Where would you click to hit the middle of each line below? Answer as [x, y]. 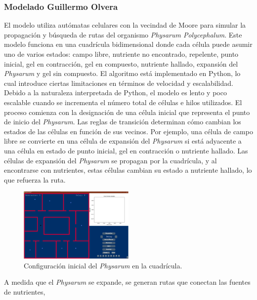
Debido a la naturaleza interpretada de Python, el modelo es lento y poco [115, 93]
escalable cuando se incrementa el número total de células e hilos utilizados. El [123, 102]
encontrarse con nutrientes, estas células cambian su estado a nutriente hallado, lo [128, 170]
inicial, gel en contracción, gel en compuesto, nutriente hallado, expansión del [121, 63]
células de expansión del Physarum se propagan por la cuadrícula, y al [110, 160]
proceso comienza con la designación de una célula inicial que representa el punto [127, 112]
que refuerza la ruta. [35, 179]
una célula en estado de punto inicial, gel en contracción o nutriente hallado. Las [126, 150]
